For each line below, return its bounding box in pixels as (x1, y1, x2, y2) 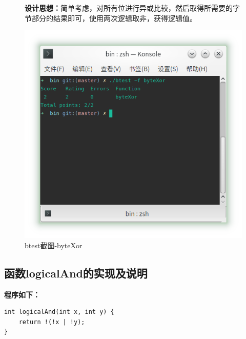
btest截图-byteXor (25, 240, 83, 250)
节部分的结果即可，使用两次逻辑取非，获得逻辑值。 (25, 12, 197, 23)
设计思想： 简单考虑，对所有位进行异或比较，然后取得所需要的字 (25, 3, 240, 13)
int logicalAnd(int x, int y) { (4, 308, 114, 316)
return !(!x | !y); (18, 318, 85, 326)
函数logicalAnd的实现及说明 (4, 265, 148, 281)
